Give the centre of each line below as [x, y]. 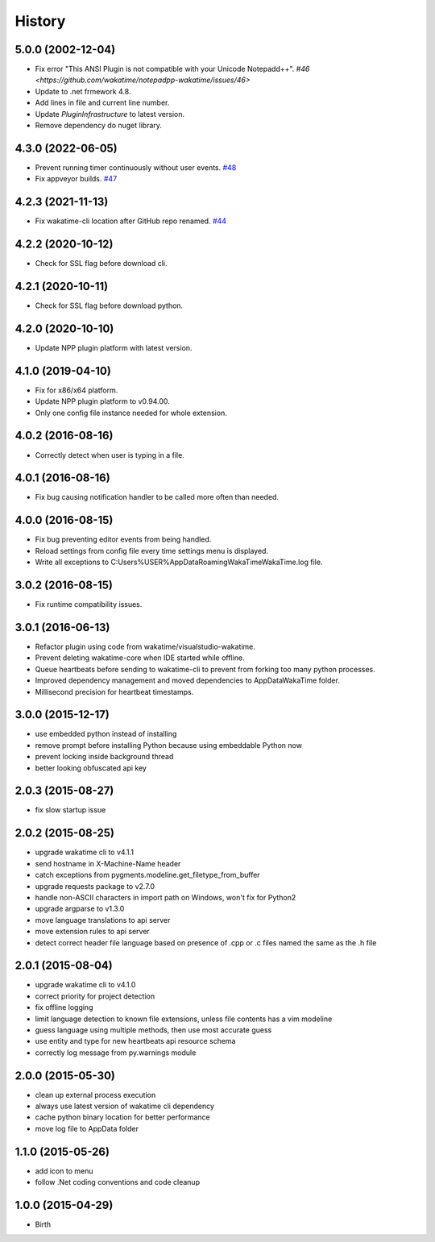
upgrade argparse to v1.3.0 [80, 909]
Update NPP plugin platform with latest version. [114, 347]
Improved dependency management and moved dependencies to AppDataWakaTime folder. [187, 680]
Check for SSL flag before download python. [109, 305]
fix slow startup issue [70, 810]
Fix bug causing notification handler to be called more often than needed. [157, 497]
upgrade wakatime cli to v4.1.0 [85, 985]
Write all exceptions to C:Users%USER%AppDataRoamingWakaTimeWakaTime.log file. [179, 562]
